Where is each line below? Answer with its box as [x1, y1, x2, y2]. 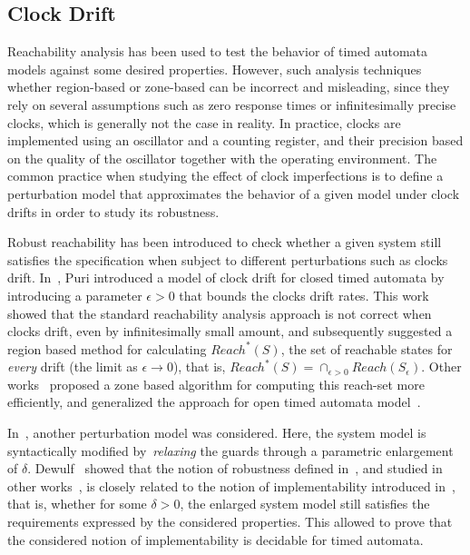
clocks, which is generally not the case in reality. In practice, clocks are [7, 113, 401, 132]
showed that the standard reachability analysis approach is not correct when [7, 303, 432, 322]
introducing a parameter [7, 285, 142, 304]
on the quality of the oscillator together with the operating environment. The [7, 148, 437, 167]
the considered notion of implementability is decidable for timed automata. [7, 530, 424, 549]
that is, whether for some [7, 494, 147, 513]
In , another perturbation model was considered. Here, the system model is [7, 423, 426, 442]
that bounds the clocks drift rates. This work [179, 285, 429, 304]
